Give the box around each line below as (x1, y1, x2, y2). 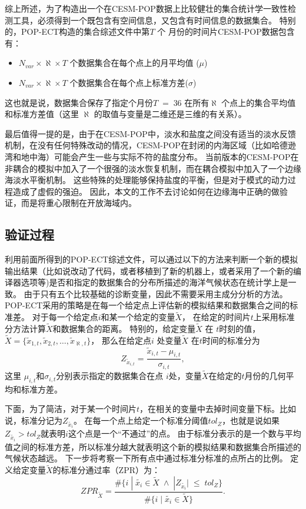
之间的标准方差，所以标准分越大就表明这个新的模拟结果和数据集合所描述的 (12, 440, 301, 453)
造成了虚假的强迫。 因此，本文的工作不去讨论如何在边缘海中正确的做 (12, 185, 280, 197)
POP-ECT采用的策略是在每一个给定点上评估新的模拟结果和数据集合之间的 (5, 299, 290, 311)
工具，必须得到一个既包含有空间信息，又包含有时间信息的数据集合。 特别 (12, 14, 296, 26)
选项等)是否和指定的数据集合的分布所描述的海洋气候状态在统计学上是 (21, 276, 288, 288)
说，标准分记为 (5, 414, 62, 427)
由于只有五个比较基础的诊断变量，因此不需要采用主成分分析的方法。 (24, 287, 288, 300)
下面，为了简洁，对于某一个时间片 (5, 402, 137, 415)
